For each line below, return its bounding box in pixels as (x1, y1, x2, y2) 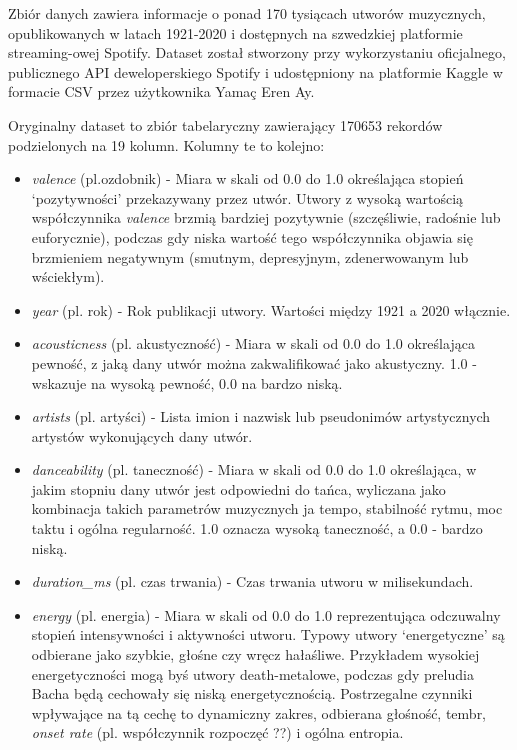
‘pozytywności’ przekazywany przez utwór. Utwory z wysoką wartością (31, 187, 464, 208)
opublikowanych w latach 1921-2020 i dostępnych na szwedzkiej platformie (8, 22, 463, 43)
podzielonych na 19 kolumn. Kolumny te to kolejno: (8, 134, 325, 155)
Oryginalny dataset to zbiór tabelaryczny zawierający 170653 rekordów (8, 114, 443, 135)
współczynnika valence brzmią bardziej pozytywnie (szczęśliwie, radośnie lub (31, 207, 501, 228)
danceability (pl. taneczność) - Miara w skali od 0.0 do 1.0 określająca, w (31, 459, 477, 480)
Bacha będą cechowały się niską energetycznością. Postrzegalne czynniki (31, 683, 473, 704)
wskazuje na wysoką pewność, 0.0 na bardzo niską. (31, 372, 343, 393)
